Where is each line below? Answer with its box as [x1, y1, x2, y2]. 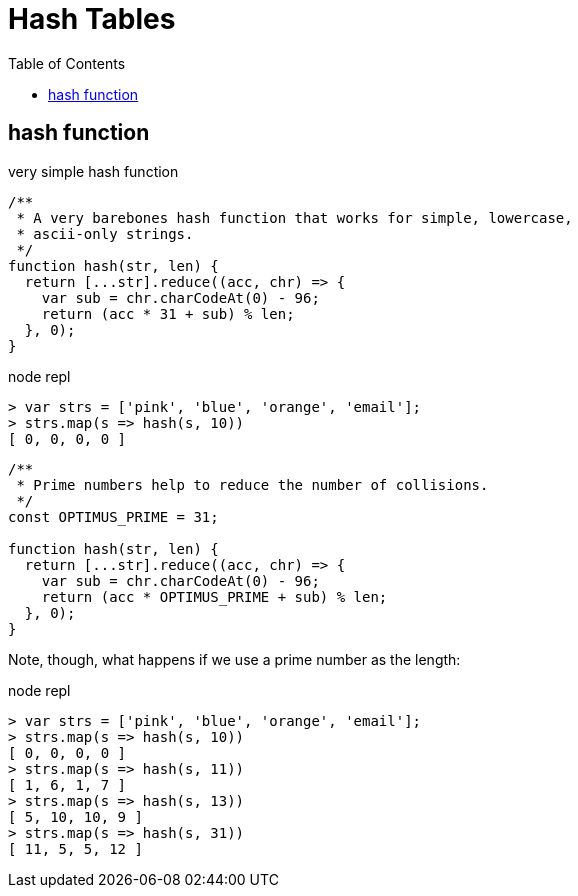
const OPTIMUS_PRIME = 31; [8, 508, 219, 525]
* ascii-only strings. [16, 225, 194, 242]
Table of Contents [8, 54, 126, 72]
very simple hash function [8, 162, 179, 180]
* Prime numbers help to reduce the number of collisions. [16, 476, 489, 493]
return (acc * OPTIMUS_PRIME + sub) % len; [41, 588, 388, 605]
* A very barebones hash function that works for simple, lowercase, [16, 209, 573, 226]
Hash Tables [8, 2, 176, 36]
